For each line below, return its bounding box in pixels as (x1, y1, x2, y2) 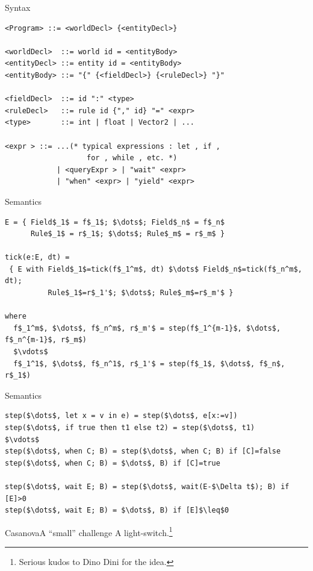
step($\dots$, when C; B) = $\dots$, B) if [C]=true (5, 458, 220, 467)
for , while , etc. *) (87, 154, 178, 163)
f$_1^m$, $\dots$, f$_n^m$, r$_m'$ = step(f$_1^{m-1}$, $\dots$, (13, 323, 281, 332)
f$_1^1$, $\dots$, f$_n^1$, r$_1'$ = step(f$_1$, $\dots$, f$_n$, (13, 359, 285, 368)
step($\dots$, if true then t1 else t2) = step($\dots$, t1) (5, 423, 255, 432)
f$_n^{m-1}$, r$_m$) (5, 335, 87, 345)
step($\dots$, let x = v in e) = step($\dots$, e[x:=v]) (5, 411, 238, 420)
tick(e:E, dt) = (5, 253, 70, 262)
